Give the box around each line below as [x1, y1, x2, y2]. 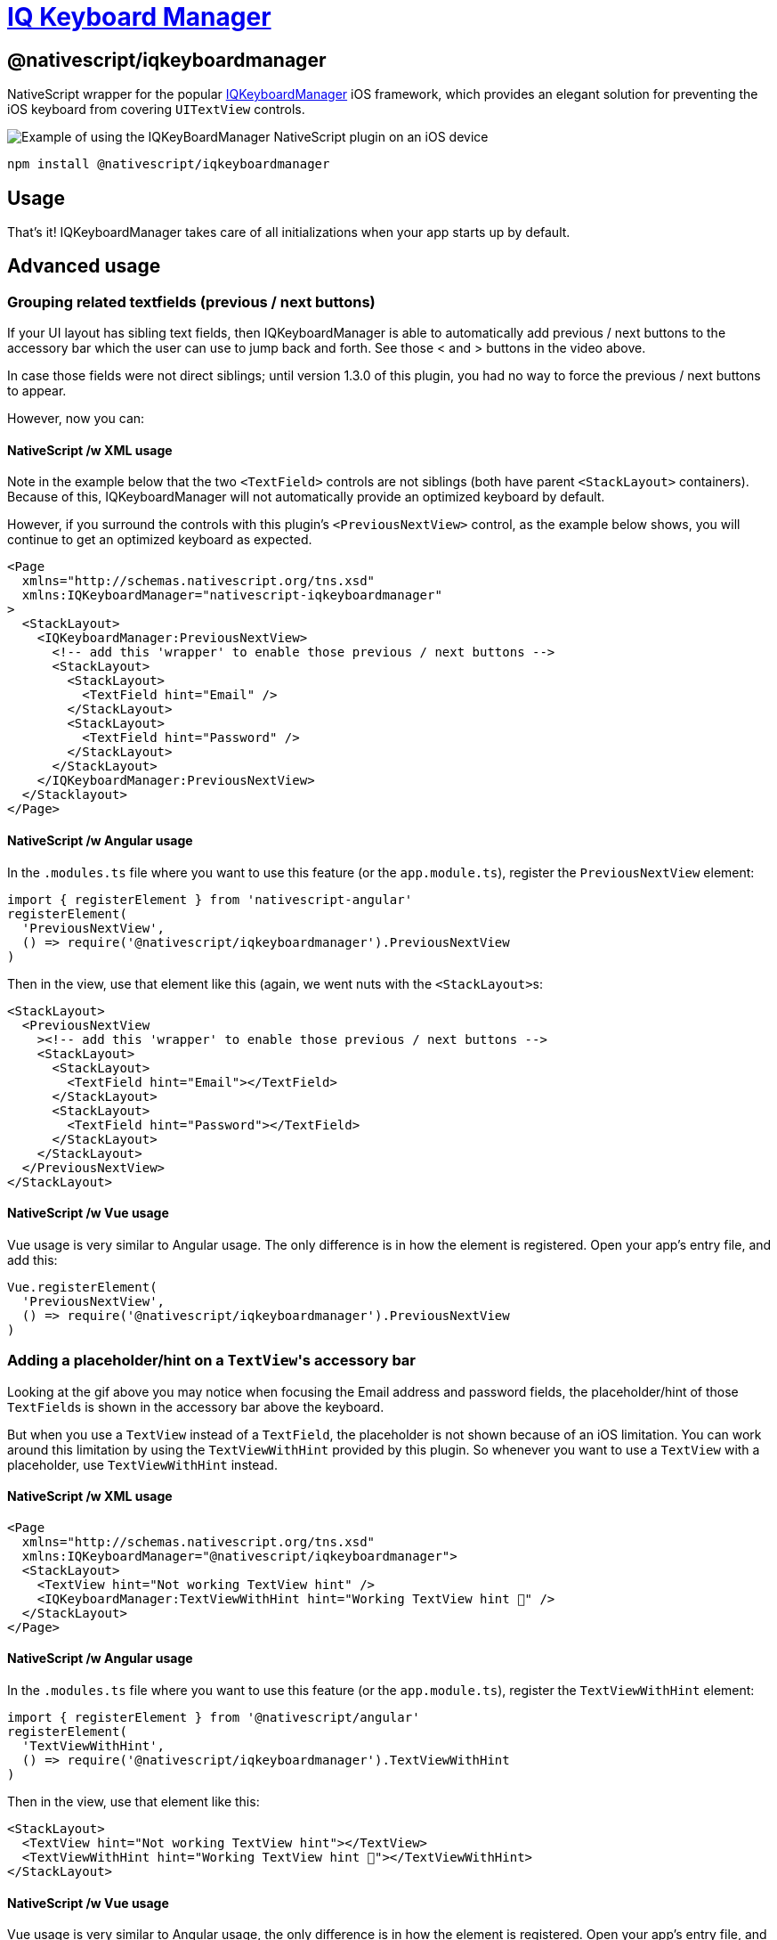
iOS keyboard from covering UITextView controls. [7, 102, 305, 118]
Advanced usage [7, 255, 161, 278]
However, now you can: [7, 411, 145, 427]
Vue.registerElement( [7, 1279, 158, 1294]
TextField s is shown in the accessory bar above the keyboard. [7, 1398, 384, 1414]
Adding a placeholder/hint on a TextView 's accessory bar [7, 1351, 417, 1370]
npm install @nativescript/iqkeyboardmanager [7, 157, 330, 172]
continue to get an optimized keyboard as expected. [7, 532, 312, 548]
